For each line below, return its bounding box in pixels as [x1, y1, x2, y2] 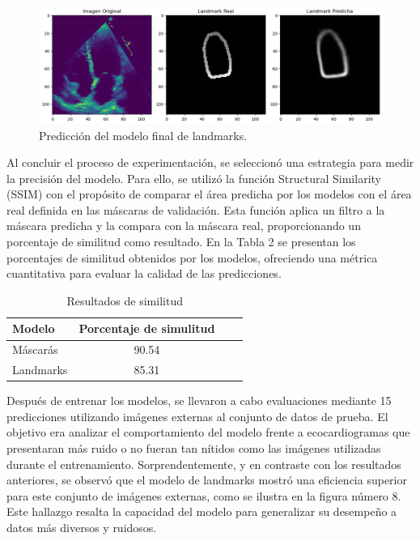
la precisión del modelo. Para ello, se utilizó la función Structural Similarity [6, 169, 381, 186]
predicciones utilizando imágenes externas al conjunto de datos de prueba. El [6, 407, 388, 424]
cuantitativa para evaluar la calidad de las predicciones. [6, 265, 282, 282]
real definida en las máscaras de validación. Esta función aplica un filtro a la [6, 201, 385, 218]
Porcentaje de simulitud [78, 320, 215, 337]
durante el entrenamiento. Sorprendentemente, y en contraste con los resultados [6, 455, 401, 472]
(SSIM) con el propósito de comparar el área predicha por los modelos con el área [6, 185, 412, 202]
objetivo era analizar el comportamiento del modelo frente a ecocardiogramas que [6, 424, 410, 441]
